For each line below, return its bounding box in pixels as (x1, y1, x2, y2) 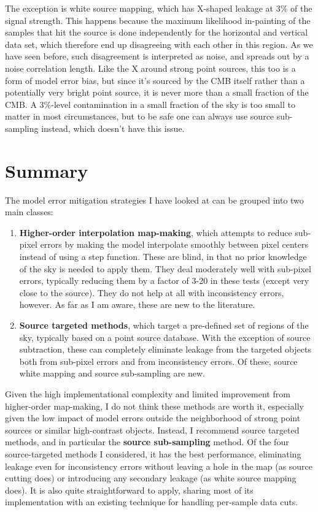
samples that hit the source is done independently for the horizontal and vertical (5, 26, 308, 39)
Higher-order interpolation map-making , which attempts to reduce (19, 226, 292, 239)
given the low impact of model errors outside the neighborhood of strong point (5, 411, 301, 424)
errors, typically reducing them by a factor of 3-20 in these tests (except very (19, 274, 309, 287)
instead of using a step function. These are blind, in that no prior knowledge (19, 250, 307, 263)
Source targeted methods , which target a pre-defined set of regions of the (19, 319, 309, 331)
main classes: (5, 205, 53, 218)
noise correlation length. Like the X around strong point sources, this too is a (5, 61, 296, 74)
